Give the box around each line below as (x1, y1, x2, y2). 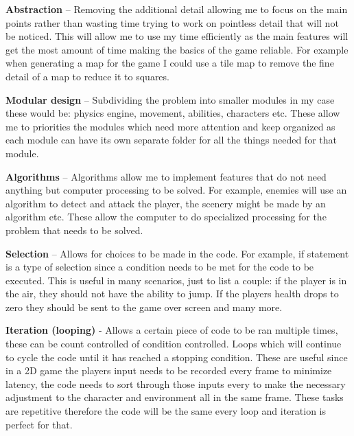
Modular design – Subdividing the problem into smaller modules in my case (5, 92, 335, 106)
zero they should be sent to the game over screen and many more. (5, 299, 283, 314)
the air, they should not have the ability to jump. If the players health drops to (5, 286, 339, 301)
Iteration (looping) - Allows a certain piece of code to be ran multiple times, (5, 323, 338, 337)
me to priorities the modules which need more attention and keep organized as (5, 119, 335, 133)
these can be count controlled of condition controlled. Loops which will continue (5, 336, 342, 351)
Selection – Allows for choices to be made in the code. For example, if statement (5, 246, 349, 260)
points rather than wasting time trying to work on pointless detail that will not (5, 15, 339, 30)
